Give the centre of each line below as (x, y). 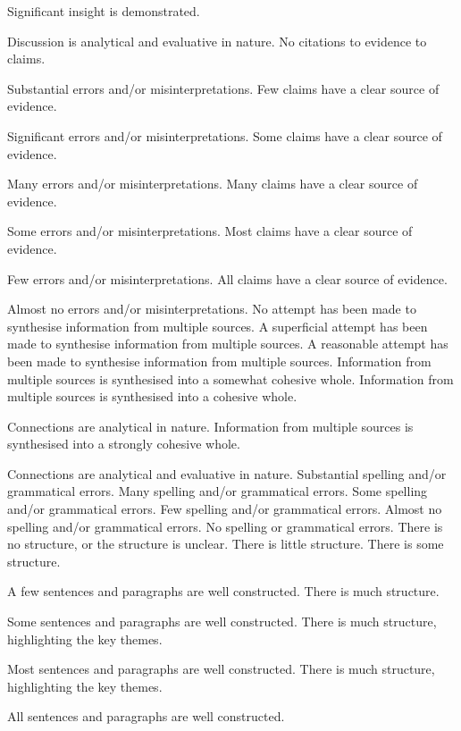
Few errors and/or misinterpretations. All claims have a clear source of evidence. (227, 278)
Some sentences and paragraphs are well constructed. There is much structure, (222, 622)
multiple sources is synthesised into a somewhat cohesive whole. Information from (230, 378)
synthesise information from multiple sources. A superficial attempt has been (218, 326)
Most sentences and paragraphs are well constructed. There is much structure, (221, 669)
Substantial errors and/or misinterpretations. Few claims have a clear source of (223, 88)
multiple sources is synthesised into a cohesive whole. (152, 396)
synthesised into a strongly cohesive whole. (124, 444)
